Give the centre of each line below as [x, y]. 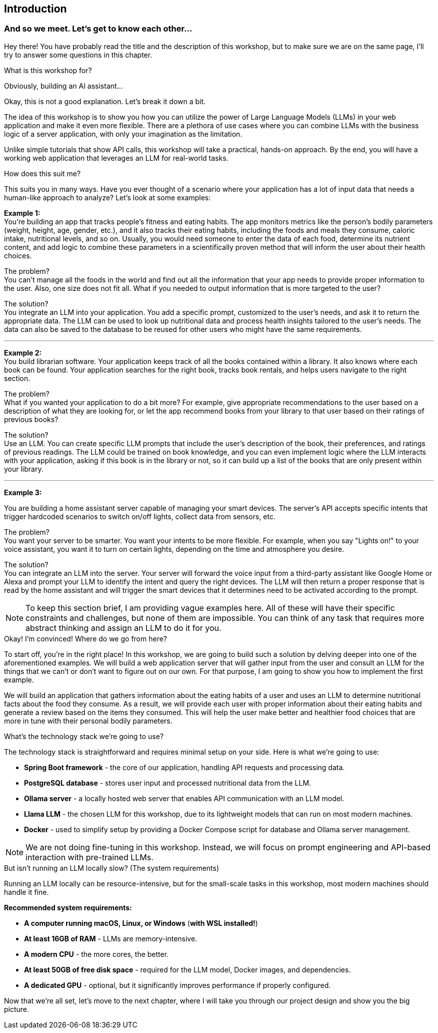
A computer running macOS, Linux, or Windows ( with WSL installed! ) [141, 923]
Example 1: [22, 213]
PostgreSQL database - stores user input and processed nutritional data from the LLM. [168, 783]
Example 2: [23, 353]
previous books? [31, 419]
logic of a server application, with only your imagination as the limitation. [123, 134]
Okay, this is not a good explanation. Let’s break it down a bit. [105, 101]
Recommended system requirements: [68, 907]
